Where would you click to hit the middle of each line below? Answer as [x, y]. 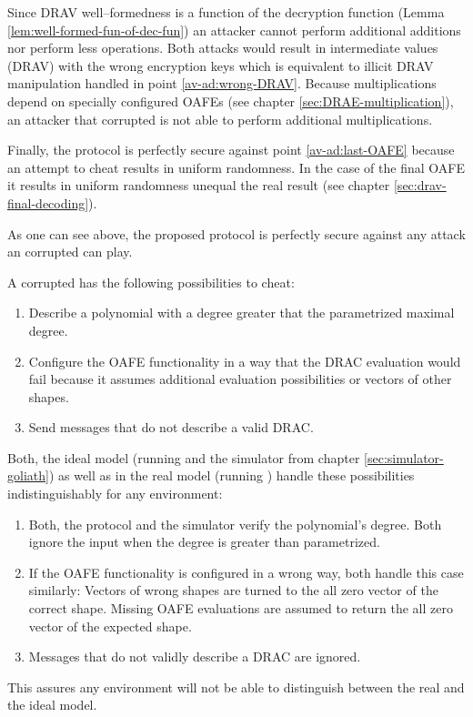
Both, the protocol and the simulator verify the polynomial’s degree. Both [235, 524]
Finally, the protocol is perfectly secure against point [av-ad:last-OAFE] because [231, 150]
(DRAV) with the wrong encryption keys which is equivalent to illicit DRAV [221, 65]
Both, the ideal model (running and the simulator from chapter [184, 457]
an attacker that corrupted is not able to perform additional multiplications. [220, 119]
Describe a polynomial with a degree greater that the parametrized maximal [242, 313]
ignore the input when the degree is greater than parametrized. [204, 542]
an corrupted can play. [70, 252]
